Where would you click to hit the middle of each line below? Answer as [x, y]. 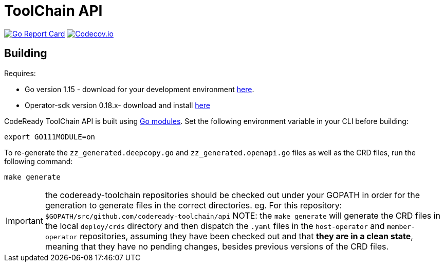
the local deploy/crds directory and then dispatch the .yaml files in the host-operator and [215, 226]
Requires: [20, 73]
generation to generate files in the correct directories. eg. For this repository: [193, 205]
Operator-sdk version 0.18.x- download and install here [117, 105]
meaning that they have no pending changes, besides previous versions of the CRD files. [217, 246]
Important [24, 220]
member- [401, 226]
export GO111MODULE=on [50, 137]
